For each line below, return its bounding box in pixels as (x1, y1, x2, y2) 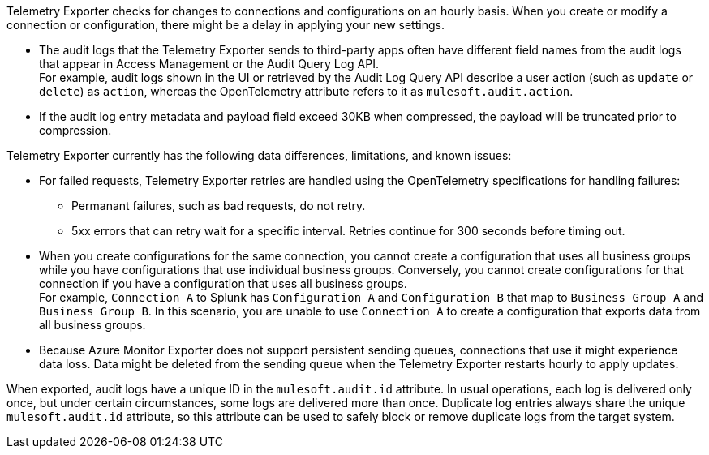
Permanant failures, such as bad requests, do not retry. (71, 199, 366, 212)
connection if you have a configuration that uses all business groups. (39, 277, 407, 290)
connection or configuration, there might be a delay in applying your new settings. (6, 18, 445, 32)
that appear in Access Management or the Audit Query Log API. (39, 57, 379, 71)
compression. (39, 123, 112, 137)
